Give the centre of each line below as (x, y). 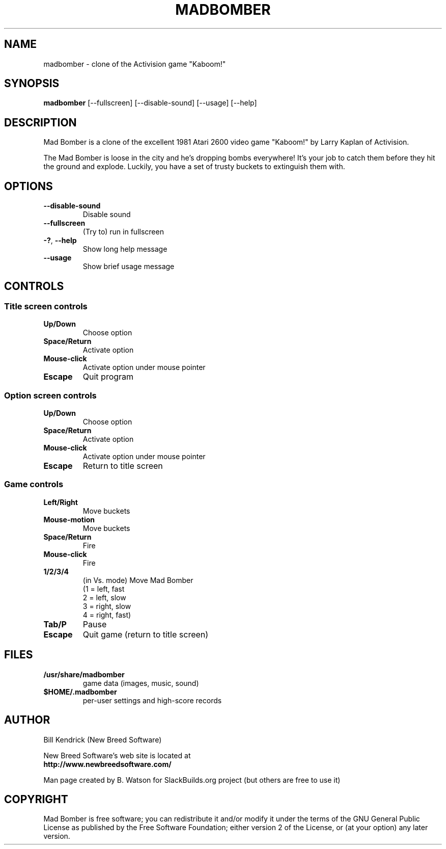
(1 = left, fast (104, 589)
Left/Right (61, 502)
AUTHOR (27, 720)
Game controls (34, 484)
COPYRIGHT (36, 799)
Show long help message (125, 249)
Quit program (108, 377)
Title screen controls (46, 306)
